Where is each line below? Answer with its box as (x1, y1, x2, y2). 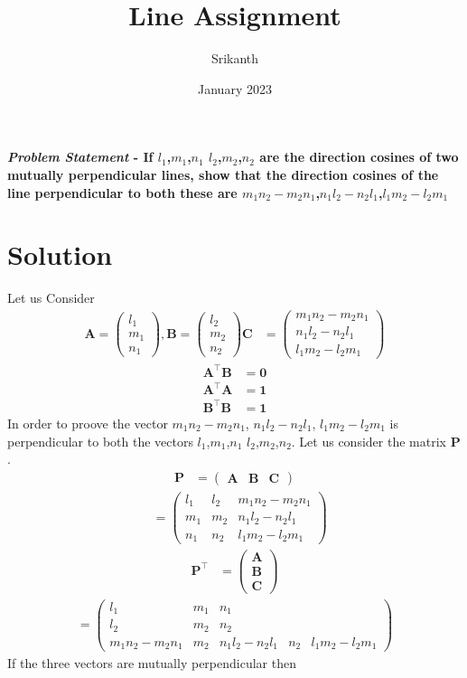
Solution (7, 236, 113, 273)
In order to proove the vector (7, 413, 168, 432)
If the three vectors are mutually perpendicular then (7, 654, 296, 673)
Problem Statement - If (7, 147, 154, 166)
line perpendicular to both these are (7, 183, 238, 202)
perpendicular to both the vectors (7, 431, 193, 450)
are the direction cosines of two (259, 147, 459, 166)
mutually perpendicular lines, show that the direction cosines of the (7, 165, 439, 184)
